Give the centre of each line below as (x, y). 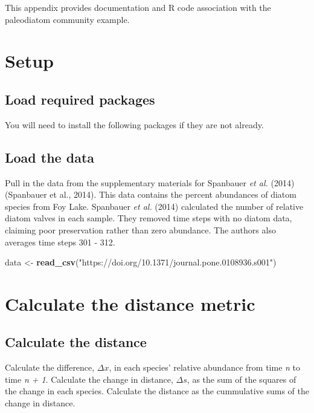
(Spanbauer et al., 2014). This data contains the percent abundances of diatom (151, 194)
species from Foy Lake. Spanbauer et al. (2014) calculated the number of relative (154, 206)
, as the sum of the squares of (242, 379)
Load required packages (80, 99)
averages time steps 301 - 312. (60, 242)
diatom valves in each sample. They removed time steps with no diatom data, (149, 218)
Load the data (50, 157)
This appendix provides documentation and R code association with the (138, 7)
